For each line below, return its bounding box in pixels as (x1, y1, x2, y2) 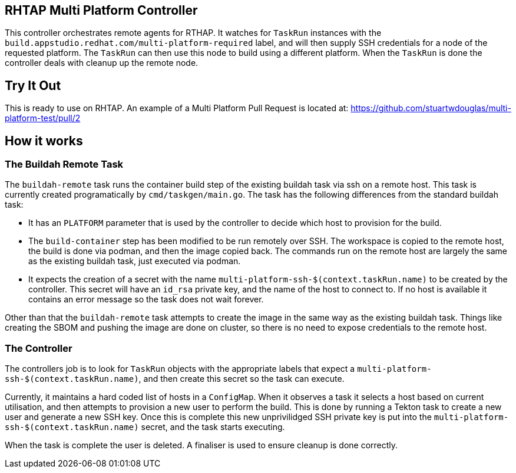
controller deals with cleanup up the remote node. (5, 58, 199, 68)
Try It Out (5, 78, 61, 93)
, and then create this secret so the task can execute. (138, 374, 345, 384)
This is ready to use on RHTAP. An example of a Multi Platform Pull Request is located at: (5, 103, 349, 114)
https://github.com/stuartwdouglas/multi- (350, 103, 511, 114)
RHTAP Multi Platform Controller (5, 3, 198, 18)
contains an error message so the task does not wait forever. (28, 294, 264, 305)
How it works (5, 133, 83, 148)
